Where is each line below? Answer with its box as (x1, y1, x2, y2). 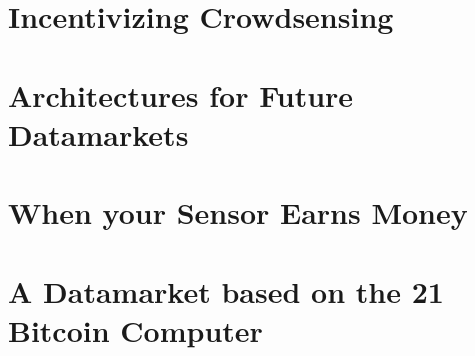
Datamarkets (8, 113, 189, 154)
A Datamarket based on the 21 (8, 270, 444, 311)
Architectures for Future (8, 74, 354, 115)
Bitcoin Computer (8, 309, 263, 350)
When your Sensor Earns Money (8, 192, 468, 233)
